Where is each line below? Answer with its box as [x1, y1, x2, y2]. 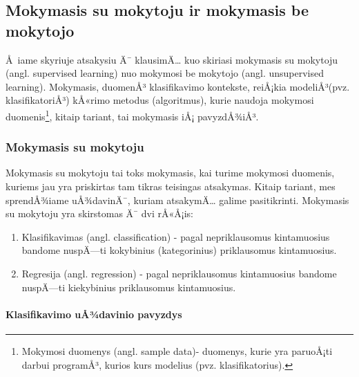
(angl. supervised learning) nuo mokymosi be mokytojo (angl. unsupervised [6, 66, 324, 80]
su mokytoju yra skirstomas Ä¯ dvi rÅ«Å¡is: [6, 206, 193, 221]
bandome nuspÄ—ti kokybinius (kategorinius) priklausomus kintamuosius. [21, 243, 337, 257]
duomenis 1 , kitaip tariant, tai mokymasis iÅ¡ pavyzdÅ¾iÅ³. [6, 107, 259, 123]
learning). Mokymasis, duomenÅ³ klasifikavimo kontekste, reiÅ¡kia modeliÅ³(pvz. [6, 79, 350, 93]
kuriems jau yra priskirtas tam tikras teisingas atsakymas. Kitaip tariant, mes [6, 179, 336, 194]
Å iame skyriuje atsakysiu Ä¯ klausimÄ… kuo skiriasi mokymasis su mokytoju [6, 52, 338, 66]
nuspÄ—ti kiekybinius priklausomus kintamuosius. [21, 279, 236, 294]
